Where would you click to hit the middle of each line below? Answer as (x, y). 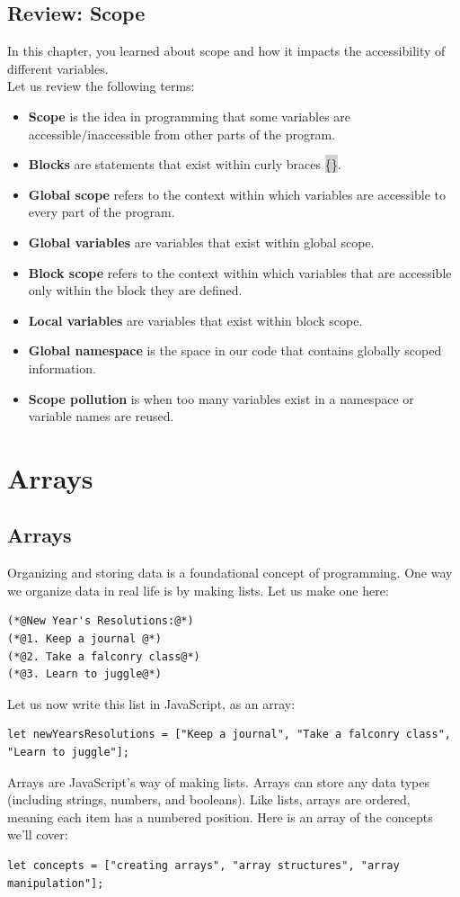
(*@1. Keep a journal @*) (84, 639)
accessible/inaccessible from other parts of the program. (182, 134)
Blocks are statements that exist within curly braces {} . (185, 164)
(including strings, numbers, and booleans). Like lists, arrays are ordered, (209, 799)
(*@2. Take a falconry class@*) (104, 656)
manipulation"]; (56, 883)
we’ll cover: (38, 834)
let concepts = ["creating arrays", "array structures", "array (203, 866)
